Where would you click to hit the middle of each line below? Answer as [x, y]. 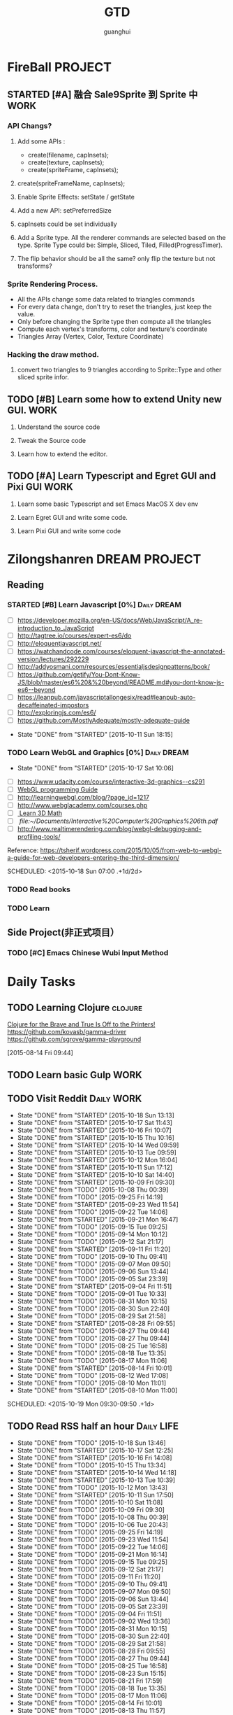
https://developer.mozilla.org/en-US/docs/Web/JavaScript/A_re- [110, 620]
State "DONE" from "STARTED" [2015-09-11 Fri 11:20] [94, 1249]
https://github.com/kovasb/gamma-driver [67, 1032]
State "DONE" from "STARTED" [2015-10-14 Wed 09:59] [98, 1145]
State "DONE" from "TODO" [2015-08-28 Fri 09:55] [91, 1651]
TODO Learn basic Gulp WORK [75, 1075]
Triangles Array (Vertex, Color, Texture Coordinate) [90, 336]
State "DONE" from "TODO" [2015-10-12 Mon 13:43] [92, 1488]
